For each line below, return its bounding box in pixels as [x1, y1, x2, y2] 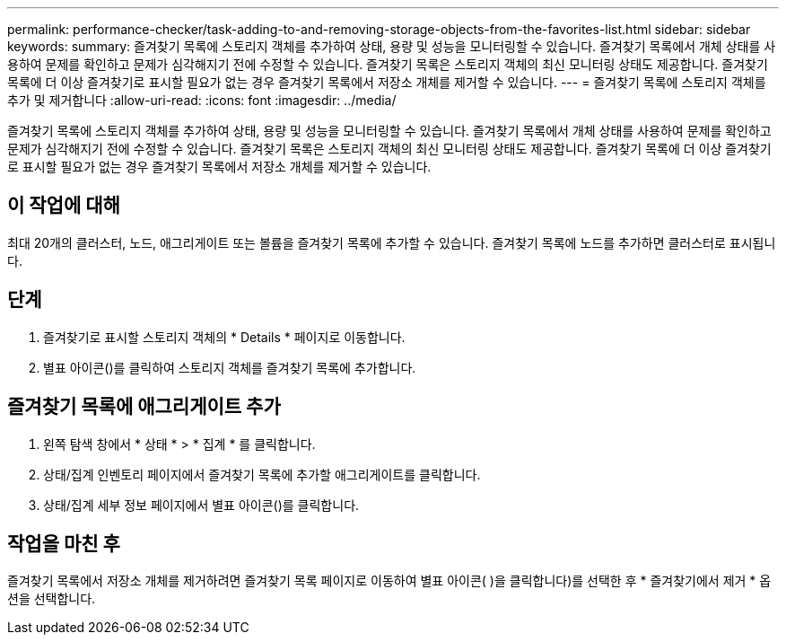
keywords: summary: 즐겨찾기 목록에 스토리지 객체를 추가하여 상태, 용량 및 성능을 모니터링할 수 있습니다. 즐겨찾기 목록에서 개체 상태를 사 [7, 39, 776, 54]
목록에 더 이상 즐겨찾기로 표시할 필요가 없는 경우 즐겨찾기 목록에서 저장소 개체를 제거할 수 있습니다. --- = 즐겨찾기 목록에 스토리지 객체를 [7, 75, 766, 90]
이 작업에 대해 [7, 194, 120, 217]
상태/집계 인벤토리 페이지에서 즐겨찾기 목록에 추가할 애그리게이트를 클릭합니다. [43, 466, 481, 482]
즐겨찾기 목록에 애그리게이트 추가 [7, 395, 281, 418]
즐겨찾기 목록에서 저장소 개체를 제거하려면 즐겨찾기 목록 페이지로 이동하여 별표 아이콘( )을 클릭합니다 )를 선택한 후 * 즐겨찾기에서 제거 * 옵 [7, 573, 772, 589]
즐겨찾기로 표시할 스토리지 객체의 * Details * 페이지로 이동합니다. [43, 329, 406, 345]
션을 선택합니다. [7, 591, 96, 607]
